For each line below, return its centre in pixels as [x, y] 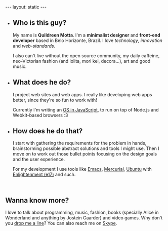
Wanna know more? [37, 200]
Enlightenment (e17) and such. [44, 175]
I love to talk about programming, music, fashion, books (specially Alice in [82, 213]
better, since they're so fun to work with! [55, 100]
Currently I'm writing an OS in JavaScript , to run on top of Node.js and [86, 109]
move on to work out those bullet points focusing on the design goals [85, 154]
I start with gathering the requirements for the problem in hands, [79, 143]
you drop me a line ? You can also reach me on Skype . [61, 223]
